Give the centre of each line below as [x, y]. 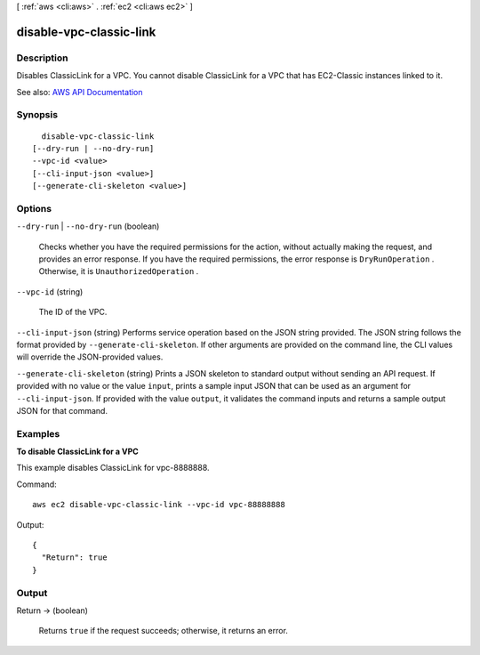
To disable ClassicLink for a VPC [78, 452]
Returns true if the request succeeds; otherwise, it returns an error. [164, 631]
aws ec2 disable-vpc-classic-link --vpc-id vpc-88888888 [159, 505]
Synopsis [37, 115]
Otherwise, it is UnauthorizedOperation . [119, 271]
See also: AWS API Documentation [80, 92]
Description [42, 58]
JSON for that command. [62, 410]
